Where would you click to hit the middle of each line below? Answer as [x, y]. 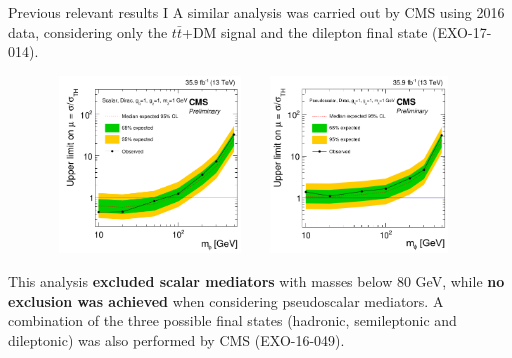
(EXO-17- [462, 31]
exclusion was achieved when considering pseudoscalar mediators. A [226, 300]
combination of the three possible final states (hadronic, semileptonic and [232, 320]
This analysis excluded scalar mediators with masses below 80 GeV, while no [256, 281]
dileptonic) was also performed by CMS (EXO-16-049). [176, 339]
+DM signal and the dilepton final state [304, 31]
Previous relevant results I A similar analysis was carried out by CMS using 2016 [256, 12]
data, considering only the [88, 31]
